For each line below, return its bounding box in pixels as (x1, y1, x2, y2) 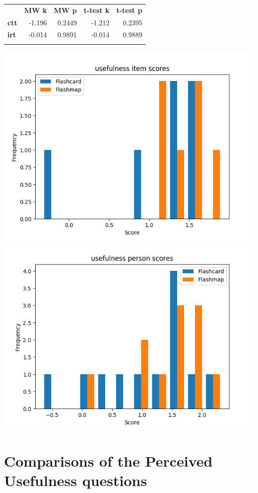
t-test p (116, 4, 142, 15)
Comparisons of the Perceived (4, 451, 213, 471)
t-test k (83, 4, 110, 15)
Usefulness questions (4, 470, 147, 491)
